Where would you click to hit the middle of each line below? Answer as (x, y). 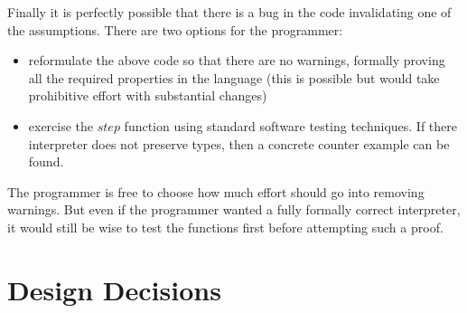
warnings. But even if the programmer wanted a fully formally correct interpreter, (234, 209)
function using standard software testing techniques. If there (291, 125)
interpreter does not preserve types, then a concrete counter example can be (239, 143)
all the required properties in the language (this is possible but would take (234, 77)
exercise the (61, 125)
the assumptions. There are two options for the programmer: (175, 29)
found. (46, 161)
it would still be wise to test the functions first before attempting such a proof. (225, 227)
